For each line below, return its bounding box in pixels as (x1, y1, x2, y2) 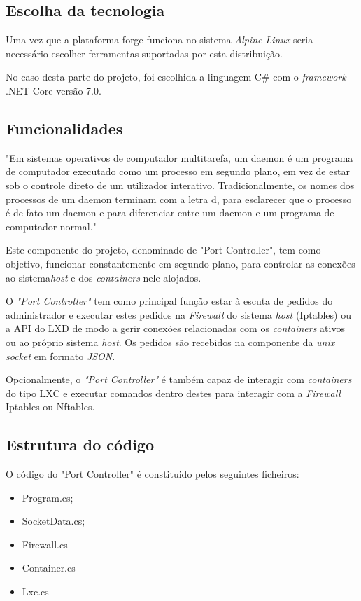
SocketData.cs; (22, 513, 85, 528)
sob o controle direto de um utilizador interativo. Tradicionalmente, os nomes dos (6, 177, 355, 192)
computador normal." (6, 219, 97, 233)
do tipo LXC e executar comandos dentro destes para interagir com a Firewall (6, 385, 341, 400)
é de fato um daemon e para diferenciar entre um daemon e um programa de (6, 205, 334, 220)
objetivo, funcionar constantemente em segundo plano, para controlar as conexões (6, 256, 355, 270)
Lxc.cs (22, 584, 49, 599)
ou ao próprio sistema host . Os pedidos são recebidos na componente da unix (6, 334, 335, 349)
